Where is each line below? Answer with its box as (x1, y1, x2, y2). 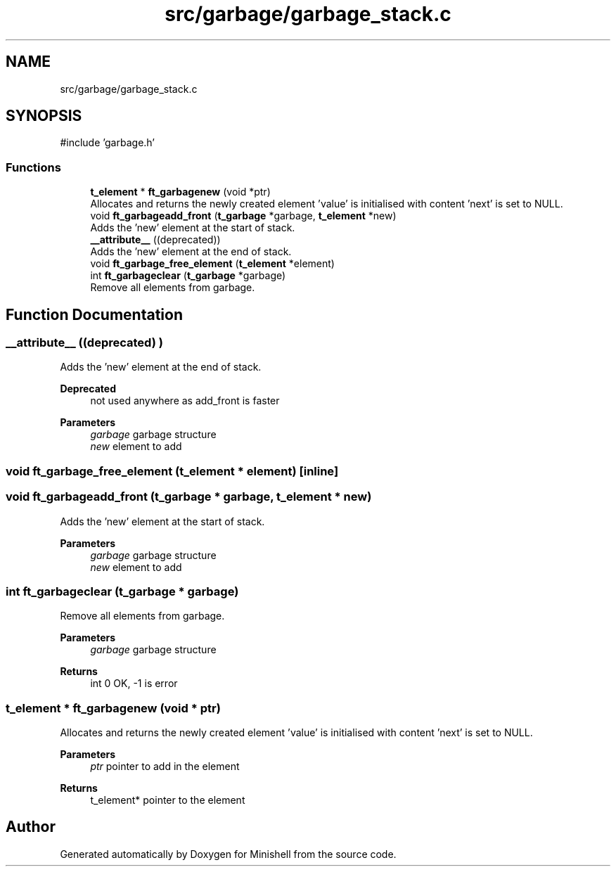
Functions (6, 160, 61, 174)
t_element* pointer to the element (90, 794, 245, 807)
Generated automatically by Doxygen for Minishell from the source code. (60, 847, 397, 860)
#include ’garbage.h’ (60, 136, 155, 149)
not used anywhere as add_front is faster (90, 395, 280, 407)
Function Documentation (6, 305, 183, 323)
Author (6, 818, 56, 836)
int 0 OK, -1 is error (90, 677, 178, 690)
